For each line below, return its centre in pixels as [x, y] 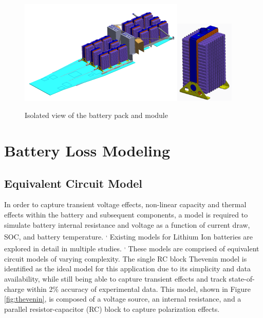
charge [14, 289]
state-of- [242, 278]
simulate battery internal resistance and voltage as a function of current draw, [127, 224]
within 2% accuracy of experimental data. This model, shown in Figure [139, 289]
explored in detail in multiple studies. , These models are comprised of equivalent [132, 248]
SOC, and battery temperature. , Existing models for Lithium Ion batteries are [129, 236]
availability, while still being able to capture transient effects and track [115, 278]
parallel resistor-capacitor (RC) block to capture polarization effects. [112, 309]
